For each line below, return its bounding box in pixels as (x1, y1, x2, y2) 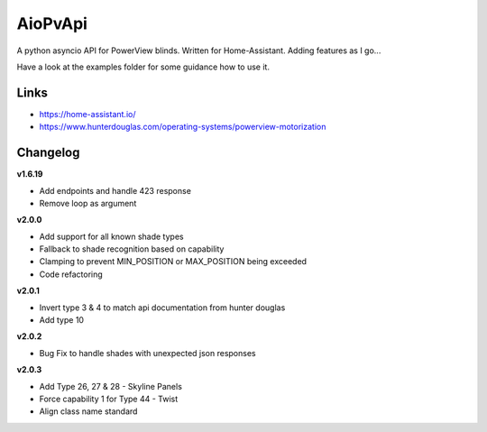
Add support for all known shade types (39, 231, 184, 242)
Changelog (16, 145, 80, 161)
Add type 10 (39, 315, 85, 326)
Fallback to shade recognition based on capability (39, 244, 225, 254)
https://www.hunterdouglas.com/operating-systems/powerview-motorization (39, 122, 326, 133)
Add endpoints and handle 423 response (39, 185, 191, 196)
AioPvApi (16, 14, 87, 33)
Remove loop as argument (39, 198, 137, 208)
